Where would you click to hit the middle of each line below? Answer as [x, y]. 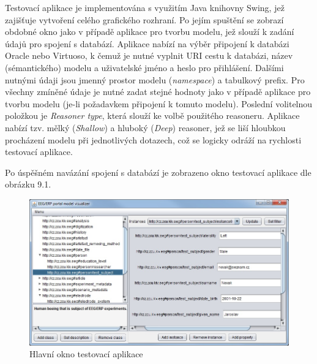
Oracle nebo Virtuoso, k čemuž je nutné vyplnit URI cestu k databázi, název [149, 55]
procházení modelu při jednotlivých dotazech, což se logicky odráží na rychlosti [153, 139]
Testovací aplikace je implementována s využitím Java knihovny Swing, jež [145, 7]
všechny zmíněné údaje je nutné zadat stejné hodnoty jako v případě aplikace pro [158, 92]
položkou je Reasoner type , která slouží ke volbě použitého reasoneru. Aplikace [152, 116]
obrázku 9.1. [28, 184]
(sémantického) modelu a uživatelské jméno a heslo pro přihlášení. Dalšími [144, 67]
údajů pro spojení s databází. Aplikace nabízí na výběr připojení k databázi [147, 43]
